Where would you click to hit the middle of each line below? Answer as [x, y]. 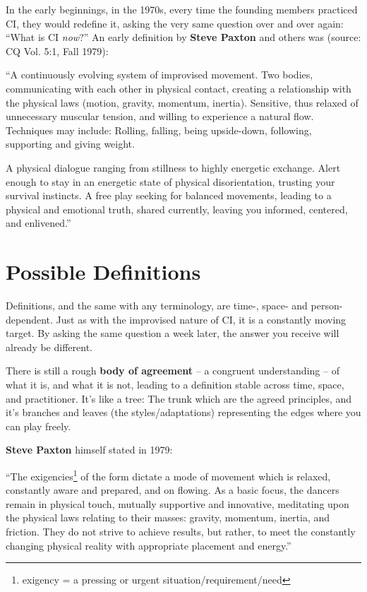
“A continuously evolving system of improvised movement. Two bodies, [160, 75]
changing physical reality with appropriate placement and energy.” [149, 545]
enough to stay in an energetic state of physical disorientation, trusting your [170, 181]
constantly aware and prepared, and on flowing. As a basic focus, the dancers [173, 490]
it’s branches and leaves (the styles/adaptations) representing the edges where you [183, 412]
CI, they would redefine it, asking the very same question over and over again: [175, 23]
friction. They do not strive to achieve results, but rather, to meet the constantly [181, 531]
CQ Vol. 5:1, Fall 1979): [57, 51]
